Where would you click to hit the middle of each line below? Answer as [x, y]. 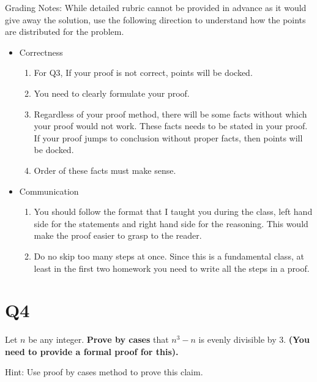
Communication [49, 191]
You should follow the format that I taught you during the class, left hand [173, 212]
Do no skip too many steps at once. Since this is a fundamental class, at [169, 256]
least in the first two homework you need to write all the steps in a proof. [172, 268]
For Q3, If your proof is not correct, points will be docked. [143, 73]
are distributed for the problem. [65, 32]
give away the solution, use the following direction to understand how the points [155, 19]
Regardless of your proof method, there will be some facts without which [170, 114]
